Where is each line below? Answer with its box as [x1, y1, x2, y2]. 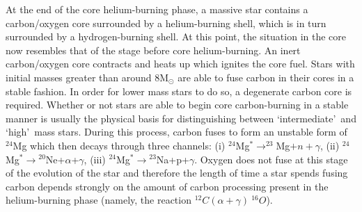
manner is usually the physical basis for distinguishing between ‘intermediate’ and [6, 111, 356, 125]
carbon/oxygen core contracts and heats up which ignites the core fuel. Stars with [6, 56, 355, 71]
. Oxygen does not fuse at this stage [194, 152, 348, 166]
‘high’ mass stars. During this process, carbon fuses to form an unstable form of [6, 124, 347, 139]
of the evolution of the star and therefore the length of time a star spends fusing [6, 165, 348, 180]
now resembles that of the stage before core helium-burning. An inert [6, 42, 301, 57]
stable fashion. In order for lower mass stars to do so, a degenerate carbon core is [6, 83, 352, 98]
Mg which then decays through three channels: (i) [13, 138, 226, 152]
